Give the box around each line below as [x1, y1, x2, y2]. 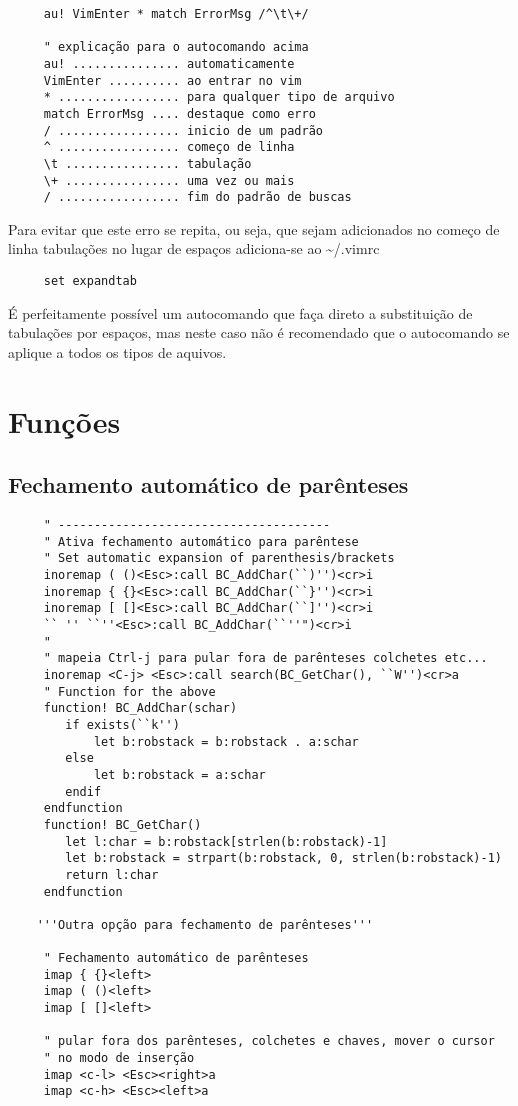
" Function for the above [43, 684, 216, 699]
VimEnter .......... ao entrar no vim [43, 73, 302, 88]
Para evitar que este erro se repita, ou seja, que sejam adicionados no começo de [8, 218, 500, 239]
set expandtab [43, 274, 137, 289]
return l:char [65, 867, 159, 882]
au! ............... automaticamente [43, 56, 295, 71]
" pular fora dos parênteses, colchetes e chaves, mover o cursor [43, 1034, 495, 1049]
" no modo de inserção [43, 1051, 195, 1066]
